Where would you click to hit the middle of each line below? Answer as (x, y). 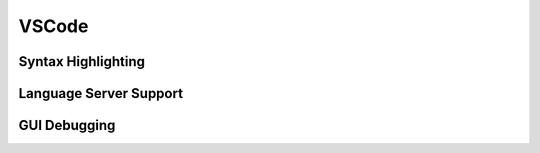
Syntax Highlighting (81, 61)
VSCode (53, 26)
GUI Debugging (67, 125)
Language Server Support (101, 93)
